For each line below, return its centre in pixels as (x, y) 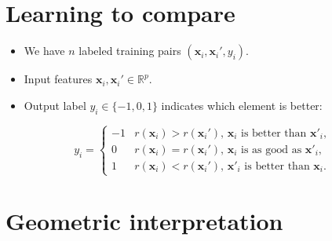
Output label (55, 105)
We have (44, 51)
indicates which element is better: (242, 105)
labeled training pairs (130, 51)
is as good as (272, 150)
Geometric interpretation (144, 221)
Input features (58, 79)
